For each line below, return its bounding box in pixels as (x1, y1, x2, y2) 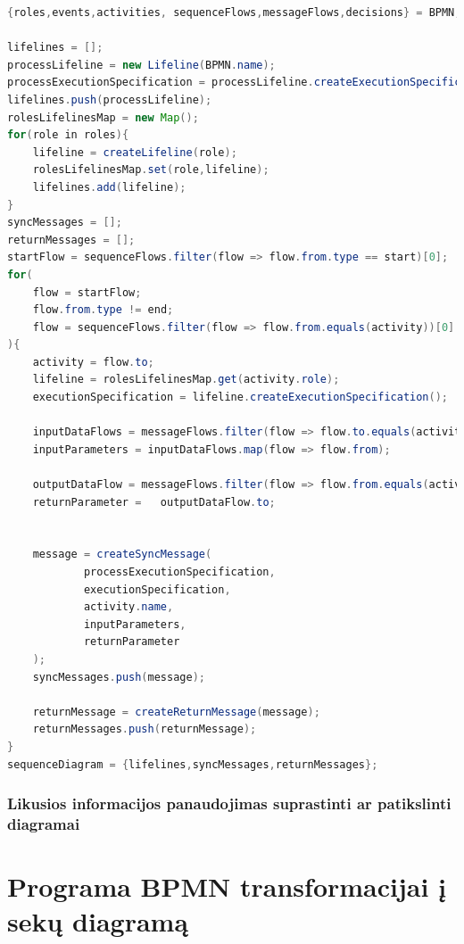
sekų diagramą (7, 903, 189, 940)
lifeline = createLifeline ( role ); (32, 145, 237, 159)
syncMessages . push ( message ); (32, 670, 205, 683)
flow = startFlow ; (32, 286, 142, 299)
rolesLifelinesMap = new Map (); (7, 111, 199, 124)
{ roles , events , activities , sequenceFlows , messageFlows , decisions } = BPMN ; (7, 6, 461, 19)
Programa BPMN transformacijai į (7, 868, 447, 905)
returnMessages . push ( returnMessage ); (32, 723, 257, 736)
